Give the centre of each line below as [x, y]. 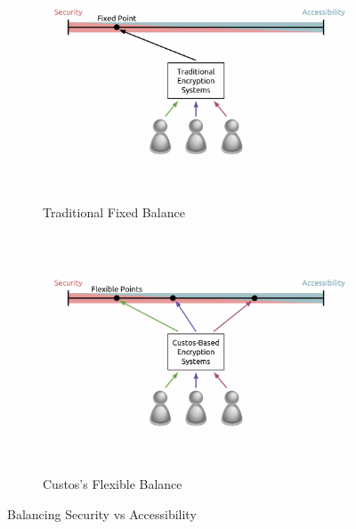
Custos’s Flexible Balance [113, 484]
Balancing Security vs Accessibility [102, 513]
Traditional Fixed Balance [114, 212]
